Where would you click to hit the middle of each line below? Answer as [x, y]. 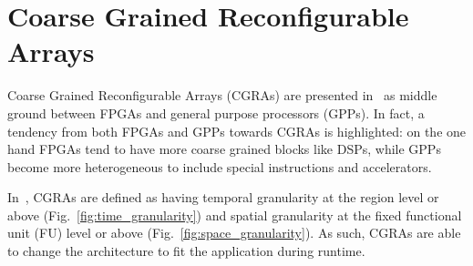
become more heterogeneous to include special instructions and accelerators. [220, 166]
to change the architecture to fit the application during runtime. [186, 251]
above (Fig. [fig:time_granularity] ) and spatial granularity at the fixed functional [235, 215]
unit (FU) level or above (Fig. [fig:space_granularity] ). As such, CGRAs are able [234, 233]
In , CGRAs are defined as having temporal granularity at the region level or [223, 197]
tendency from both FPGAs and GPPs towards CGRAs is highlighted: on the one [237, 131]
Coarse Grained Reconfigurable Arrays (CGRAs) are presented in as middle [222, 95]
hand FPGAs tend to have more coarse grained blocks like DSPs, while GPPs [224, 149]
